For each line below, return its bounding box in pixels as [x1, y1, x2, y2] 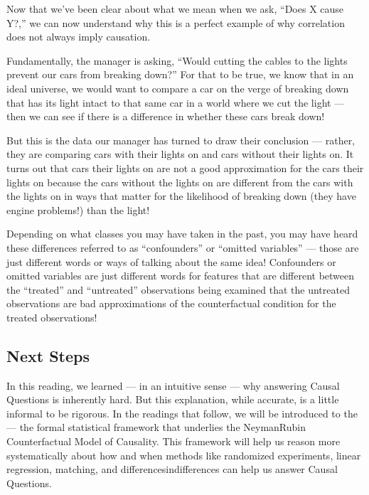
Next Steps [6, 344, 90, 366]
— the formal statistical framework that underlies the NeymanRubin [6, 420, 306, 435]
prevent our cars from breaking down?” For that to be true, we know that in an [6, 67, 354, 82]
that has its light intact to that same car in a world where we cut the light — [6, 95, 345, 110]
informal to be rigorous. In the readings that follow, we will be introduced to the [6, 405, 358, 420]
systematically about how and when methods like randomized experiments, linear [6, 447, 361, 462]
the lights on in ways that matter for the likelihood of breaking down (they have [6, 188, 356, 203]
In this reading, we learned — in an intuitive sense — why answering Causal [6, 378, 340, 393]
